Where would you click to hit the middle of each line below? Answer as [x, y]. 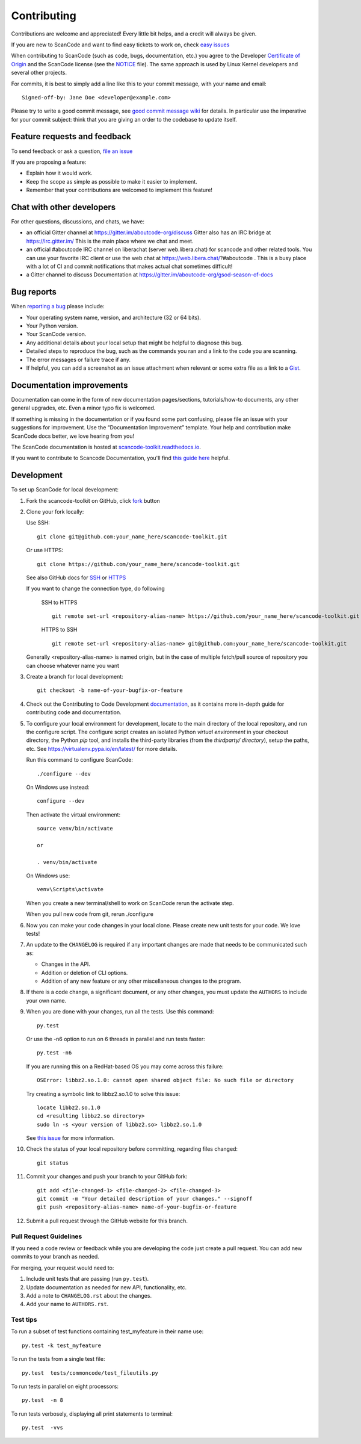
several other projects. [39, 73]
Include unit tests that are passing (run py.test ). [88, 1279]
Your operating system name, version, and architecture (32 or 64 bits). [114, 317]
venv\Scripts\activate [70, 889]
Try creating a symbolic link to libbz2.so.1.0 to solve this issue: [103, 1094]
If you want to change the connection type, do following [95, 589]
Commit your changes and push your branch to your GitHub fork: [107, 1177]
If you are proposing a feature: [49, 162]
